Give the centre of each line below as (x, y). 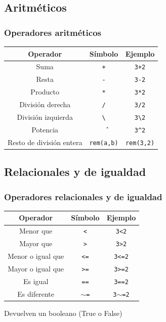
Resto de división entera (45, 142)
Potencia (45, 129)
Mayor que (36, 243)
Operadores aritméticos (53, 32)
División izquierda (45, 117)
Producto (45, 92)
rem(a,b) (104, 143)
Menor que (36, 231)
